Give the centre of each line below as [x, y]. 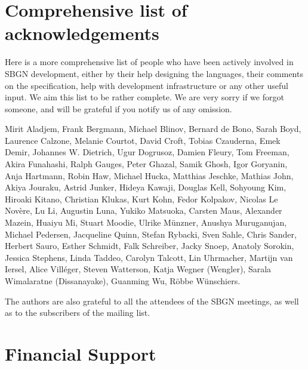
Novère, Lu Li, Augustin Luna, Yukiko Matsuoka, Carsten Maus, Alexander [144, 210]
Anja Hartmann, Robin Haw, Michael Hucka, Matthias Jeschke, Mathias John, [149, 175]
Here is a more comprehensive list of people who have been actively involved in [149, 62]
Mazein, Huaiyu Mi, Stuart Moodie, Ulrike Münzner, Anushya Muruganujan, [146, 222]
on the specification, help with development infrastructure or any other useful [147, 85]
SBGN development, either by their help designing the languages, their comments [154, 73]
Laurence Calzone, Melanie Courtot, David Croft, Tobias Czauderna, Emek [143, 140]
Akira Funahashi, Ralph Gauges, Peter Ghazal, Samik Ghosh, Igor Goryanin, [146, 164]
